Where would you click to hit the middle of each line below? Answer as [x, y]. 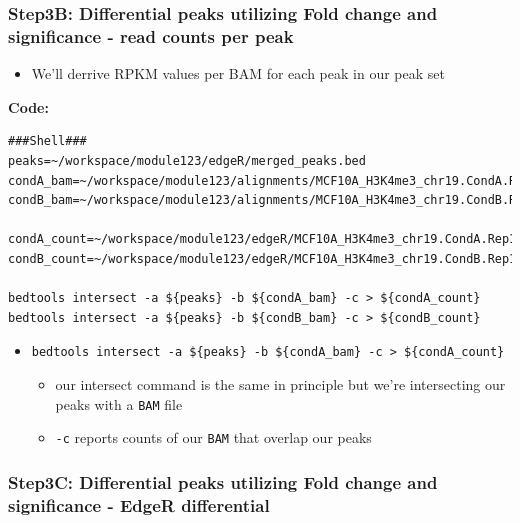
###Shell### [47, 141]
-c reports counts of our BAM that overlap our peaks [213, 437]
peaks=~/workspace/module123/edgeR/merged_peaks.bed [187, 160]
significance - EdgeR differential [139, 504]
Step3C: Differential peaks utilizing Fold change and [223, 481]
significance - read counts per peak [151, 35]
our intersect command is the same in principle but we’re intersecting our [280, 383]
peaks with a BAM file [119, 403]
